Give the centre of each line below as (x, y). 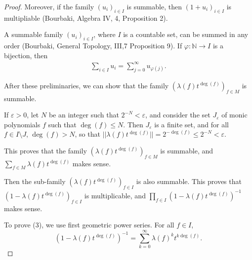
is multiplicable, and (115, 195)
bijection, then (26, 55)
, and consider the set (178, 115)
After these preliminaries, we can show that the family (86, 85)
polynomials (22, 124)
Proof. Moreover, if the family (49, 6)
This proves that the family (45, 150)
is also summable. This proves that (189, 181)
